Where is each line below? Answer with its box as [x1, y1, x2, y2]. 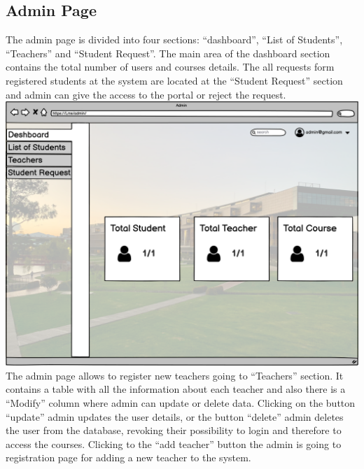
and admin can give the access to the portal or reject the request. [6, 87, 286, 101]
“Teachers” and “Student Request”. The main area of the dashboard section [6, 45, 330, 60]
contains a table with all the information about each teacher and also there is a [6, 382, 346, 396]
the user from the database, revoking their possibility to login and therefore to [6, 423, 342, 438]
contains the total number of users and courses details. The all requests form [6, 59, 335, 74]
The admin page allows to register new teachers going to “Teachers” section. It [6, 368, 344, 382]
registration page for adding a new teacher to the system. [6, 450, 251, 465]
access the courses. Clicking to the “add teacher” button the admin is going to [6, 436, 342, 451]
